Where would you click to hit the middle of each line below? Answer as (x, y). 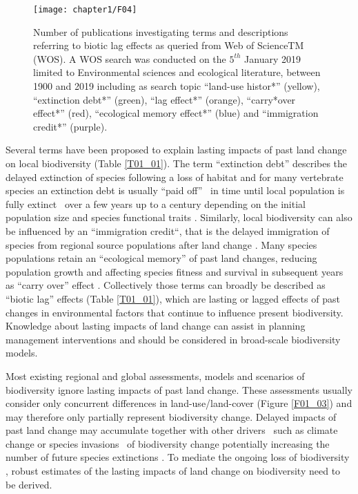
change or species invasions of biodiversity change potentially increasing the (168, 443)
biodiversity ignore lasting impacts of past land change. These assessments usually (179, 389)
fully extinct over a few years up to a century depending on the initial (156, 203)
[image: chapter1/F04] (85, 10)
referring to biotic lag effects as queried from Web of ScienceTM (169, 45)
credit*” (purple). (70, 126)
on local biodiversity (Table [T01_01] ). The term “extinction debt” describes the (177, 163)
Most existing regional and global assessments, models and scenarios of (155, 376)
